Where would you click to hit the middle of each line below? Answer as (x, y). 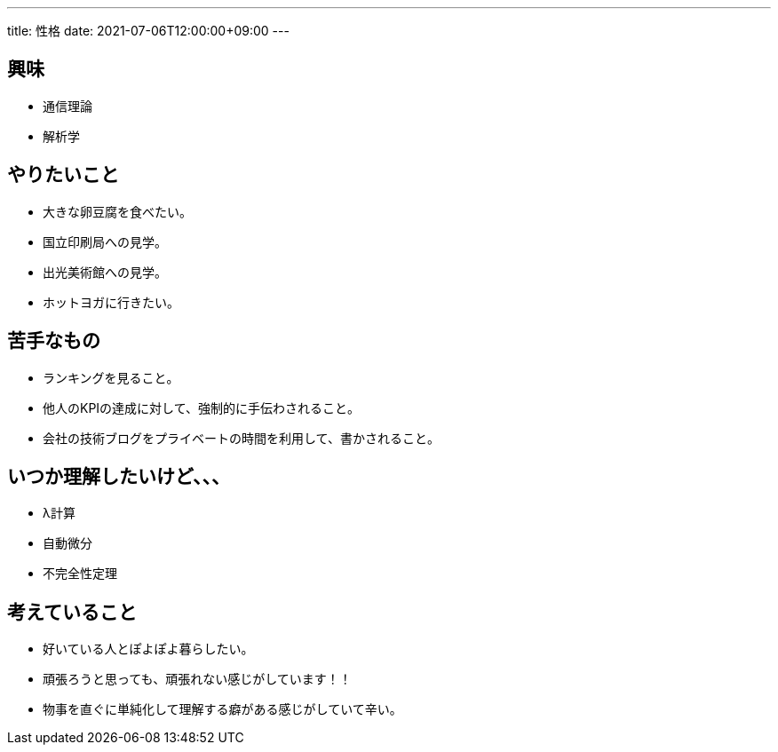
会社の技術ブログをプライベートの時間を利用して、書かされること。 (241, 438)
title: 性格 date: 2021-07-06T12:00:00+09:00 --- (148, 31)
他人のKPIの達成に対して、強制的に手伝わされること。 (201, 408)
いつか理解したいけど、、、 (119, 476)
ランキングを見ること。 (111, 377)
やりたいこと (63, 175)
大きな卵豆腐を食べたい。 (117, 211)
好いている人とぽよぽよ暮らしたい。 (148, 649)
